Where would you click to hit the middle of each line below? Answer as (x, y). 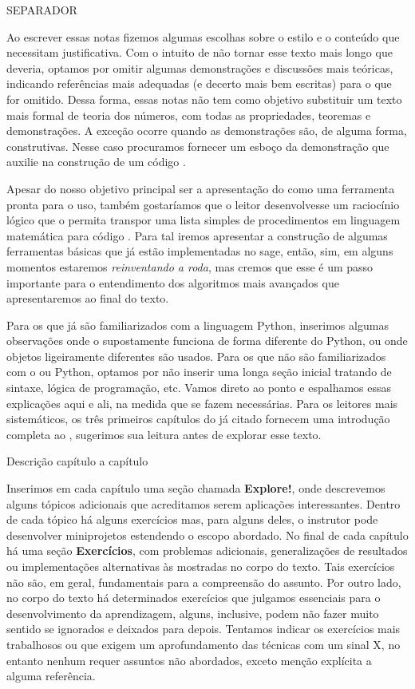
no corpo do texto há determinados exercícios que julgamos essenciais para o (194, 598)
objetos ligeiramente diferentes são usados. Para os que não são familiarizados (196, 356)
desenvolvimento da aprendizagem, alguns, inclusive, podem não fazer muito (193, 613)
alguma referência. (51, 676)
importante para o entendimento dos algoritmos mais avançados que (173, 282)
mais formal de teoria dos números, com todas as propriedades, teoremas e (189, 115)
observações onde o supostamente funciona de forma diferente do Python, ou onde (207, 341)
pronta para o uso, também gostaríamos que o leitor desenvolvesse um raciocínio (203, 204)
